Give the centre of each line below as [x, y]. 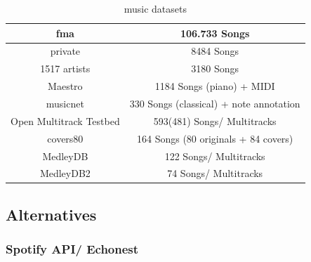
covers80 [65, 138]
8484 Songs [215, 51]
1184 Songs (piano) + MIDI [215, 86]
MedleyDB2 [65, 173]
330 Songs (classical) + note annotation [215, 103]
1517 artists [65, 68]
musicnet [65, 103]
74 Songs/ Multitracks [215, 173]
